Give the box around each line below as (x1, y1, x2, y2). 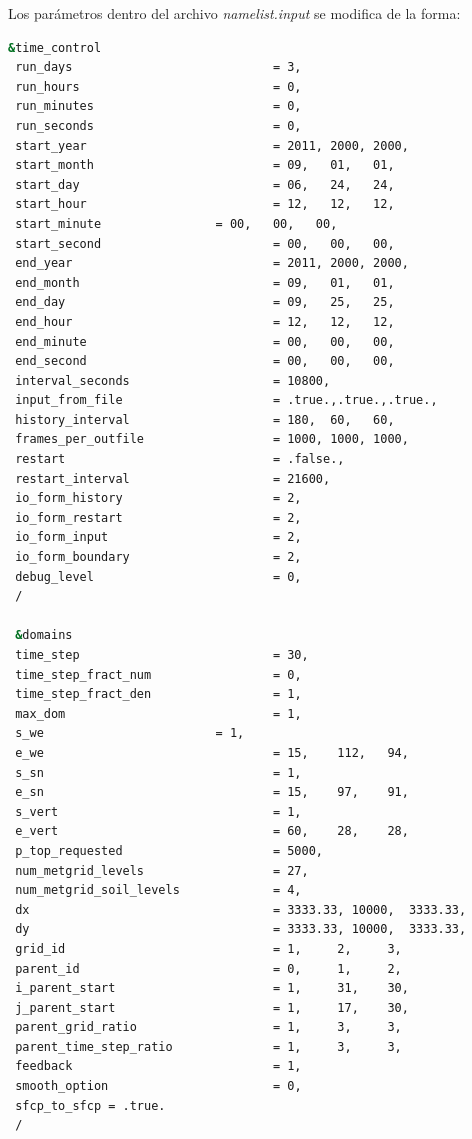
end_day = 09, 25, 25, (15, 295, 395, 310)
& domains (15, 628, 73, 643)
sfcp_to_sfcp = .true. (15, 1098, 166, 1113)
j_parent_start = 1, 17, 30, (15, 1000, 409, 1015)
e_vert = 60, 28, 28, (15, 824, 409, 839)
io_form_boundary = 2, (15, 550, 302, 565)
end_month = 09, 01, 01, (15, 275, 395, 290)
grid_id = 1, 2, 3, (15, 941, 402, 956)
